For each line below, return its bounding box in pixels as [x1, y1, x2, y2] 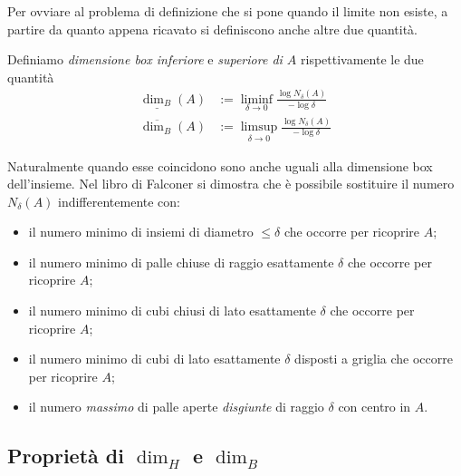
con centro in [338, 397, 411, 416]
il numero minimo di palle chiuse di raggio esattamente [28, 252, 334, 271]
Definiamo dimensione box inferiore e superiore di [7, 50, 283, 69]
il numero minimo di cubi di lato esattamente [28, 349, 281, 368]
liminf [240, 92, 274, 106]
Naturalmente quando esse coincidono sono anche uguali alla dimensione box [7, 156, 433, 175]
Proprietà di [7, 442, 124, 470]
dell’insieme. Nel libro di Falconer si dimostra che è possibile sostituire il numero [7, 174, 455, 193]
